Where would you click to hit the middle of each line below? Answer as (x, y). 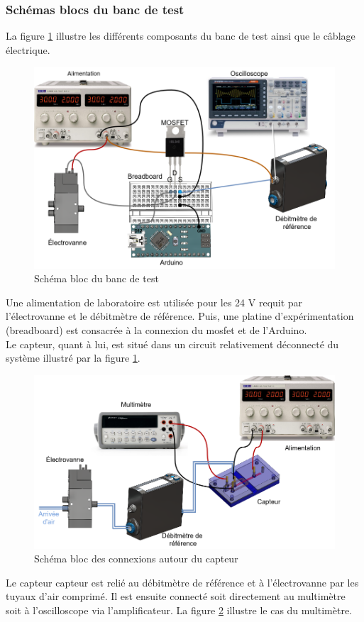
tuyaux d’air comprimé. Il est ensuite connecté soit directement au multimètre (176, 596)
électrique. (28, 49)
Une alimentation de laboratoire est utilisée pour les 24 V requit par (154, 302)
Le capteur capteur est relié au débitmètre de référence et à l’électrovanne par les (182, 582)
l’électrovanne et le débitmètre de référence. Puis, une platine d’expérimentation (180, 316)
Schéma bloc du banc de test (96, 278)
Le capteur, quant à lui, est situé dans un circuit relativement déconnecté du (172, 344)
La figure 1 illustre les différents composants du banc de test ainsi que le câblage (181, 36)
